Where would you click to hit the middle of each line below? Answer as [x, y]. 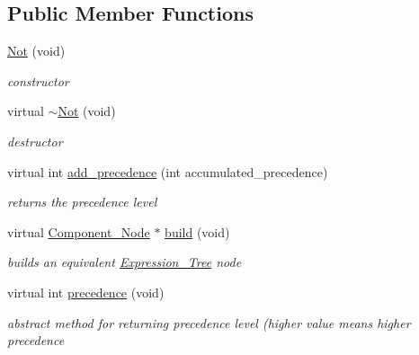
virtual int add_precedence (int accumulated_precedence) [168, 171]
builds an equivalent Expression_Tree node [125, 262]
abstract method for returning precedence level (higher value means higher [209, 322]
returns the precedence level [82, 202]
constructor [38, 80]
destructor [35, 141]
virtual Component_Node [79, 231]
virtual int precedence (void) [86, 292]
